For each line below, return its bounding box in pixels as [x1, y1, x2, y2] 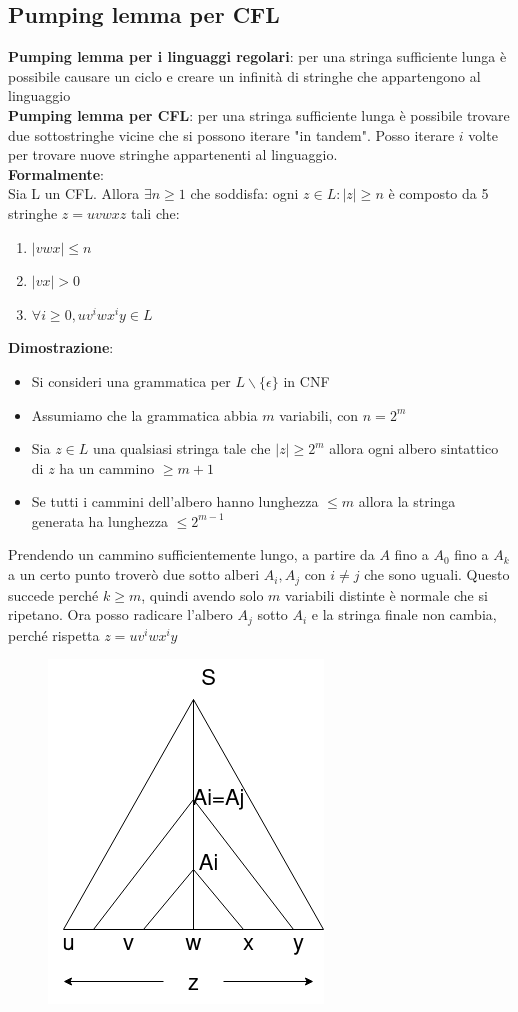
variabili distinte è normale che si [285, 584, 488, 605]
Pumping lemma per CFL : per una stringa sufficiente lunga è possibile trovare [8, 104, 510, 125]
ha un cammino [59, 457, 155, 478]
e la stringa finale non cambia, [311, 604, 497, 625]
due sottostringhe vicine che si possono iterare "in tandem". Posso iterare [8, 124, 455, 145]
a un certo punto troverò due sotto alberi [8, 564, 260, 585]
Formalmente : [8, 163, 105, 184]
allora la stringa [358, 491, 456, 512]
